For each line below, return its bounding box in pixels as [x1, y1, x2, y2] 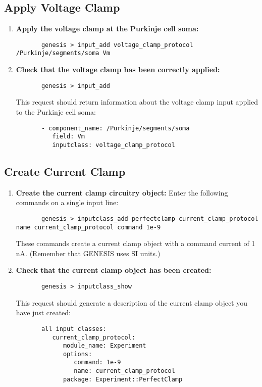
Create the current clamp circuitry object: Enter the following [16, 187, 228, 198]
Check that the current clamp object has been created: [16, 265, 212, 275]
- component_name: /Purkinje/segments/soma [41, 124, 190, 132]
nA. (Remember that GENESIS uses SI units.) [16, 248, 161, 258]
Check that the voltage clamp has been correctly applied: [16, 64, 220, 75]
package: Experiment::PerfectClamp [63, 375, 183, 383]
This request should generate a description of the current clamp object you [16, 297, 248, 308]
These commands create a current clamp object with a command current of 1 [16, 238, 255, 249]
